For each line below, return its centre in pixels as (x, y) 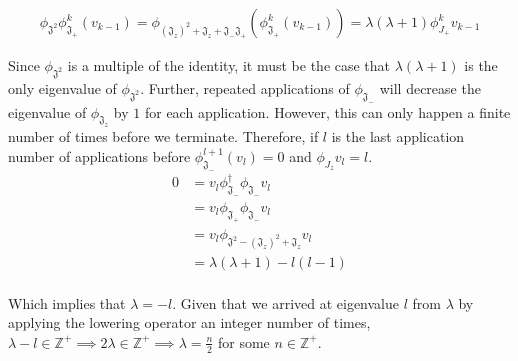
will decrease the (430, 87)
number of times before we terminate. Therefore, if (163, 136)
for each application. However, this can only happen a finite (327, 111)
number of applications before (99, 155)
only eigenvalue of (62, 87)
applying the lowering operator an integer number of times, (189, 322)
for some (244, 341)
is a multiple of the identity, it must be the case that (229, 65)
